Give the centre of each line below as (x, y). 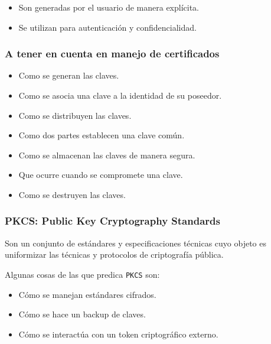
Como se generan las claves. (69, 75)
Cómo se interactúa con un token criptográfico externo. (118, 334)
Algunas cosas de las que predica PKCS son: (82, 274)
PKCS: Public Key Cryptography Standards (112, 221)
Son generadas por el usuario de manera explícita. (109, 7)
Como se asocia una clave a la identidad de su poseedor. (120, 95)
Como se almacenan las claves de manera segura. (107, 155)
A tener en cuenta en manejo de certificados (112, 53)
